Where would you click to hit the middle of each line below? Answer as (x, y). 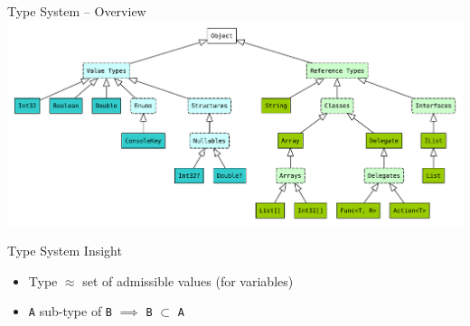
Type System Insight (65, 251)
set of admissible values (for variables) (188, 280)
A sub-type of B (70, 311)
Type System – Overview (77, 11)
